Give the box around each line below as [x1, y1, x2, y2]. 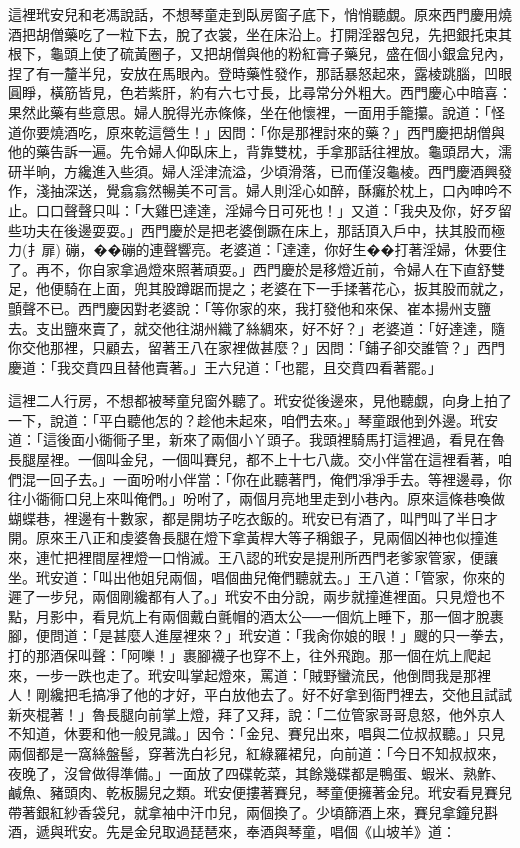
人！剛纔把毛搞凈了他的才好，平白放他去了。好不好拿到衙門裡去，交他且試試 [8, 684, 512, 705]
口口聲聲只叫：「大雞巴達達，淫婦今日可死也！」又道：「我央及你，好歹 [35, 199, 498, 220]
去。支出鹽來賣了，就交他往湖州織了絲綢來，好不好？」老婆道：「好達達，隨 [8, 317, 505, 338]
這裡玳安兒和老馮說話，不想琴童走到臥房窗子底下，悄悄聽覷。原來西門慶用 [8, 4, 498, 24]
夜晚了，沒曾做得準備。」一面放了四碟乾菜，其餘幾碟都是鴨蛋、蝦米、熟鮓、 [8, 762, 505, 783]
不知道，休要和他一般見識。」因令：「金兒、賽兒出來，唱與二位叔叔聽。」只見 [8, 723, 505, 744]
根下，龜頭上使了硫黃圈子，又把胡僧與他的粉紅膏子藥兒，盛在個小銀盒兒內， [8, 43, 512, 64]
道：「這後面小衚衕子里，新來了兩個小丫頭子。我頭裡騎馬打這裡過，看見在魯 [8, 429, 505, 450]
